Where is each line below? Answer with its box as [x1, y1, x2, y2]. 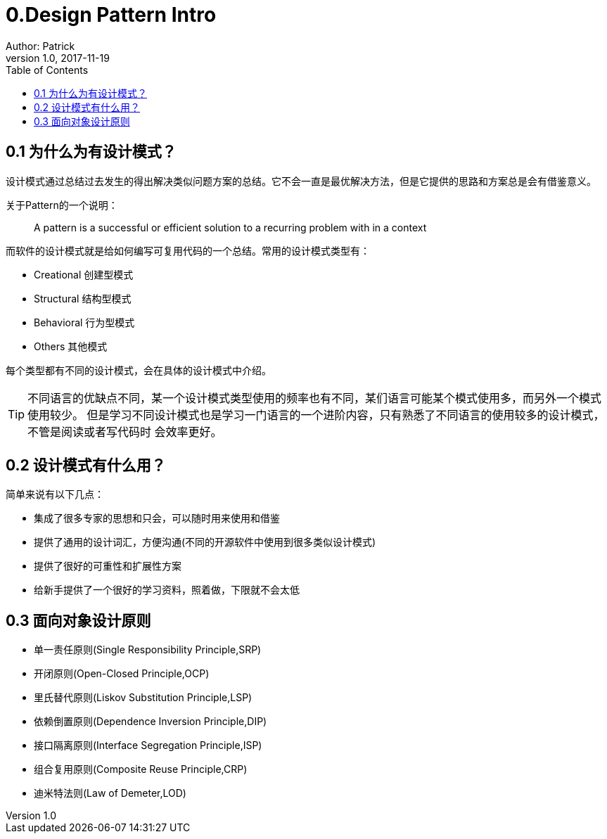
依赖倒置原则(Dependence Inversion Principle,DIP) [34, 715, 267, 728]
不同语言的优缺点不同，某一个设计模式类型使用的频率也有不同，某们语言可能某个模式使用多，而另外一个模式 [27, 390, 602, 405]
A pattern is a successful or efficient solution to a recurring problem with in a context [34, 221, 427, 233]
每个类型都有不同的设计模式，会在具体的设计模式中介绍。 [6, 364, 271, 376]
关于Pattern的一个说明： [6, 198, 118, 211]
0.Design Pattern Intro [6, 3, 217, 27]
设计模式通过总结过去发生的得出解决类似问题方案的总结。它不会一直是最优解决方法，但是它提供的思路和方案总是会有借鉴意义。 [6, 174, 596, 187]
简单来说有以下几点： [6, 488, 104, 501]
